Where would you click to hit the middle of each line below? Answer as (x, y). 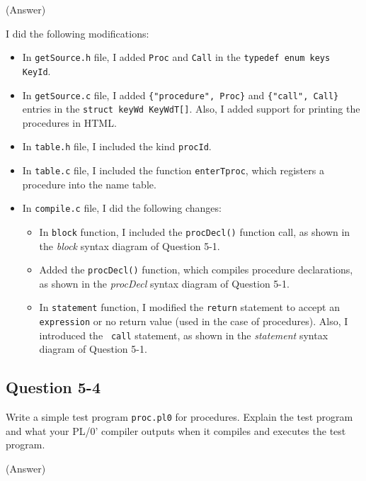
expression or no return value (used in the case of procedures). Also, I (194, 321)
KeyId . (36, 70)
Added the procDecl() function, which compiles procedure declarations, (196, 270)
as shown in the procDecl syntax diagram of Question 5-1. (164, 283)
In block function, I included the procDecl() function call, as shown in (195, 231)
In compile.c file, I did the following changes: (122, 208)
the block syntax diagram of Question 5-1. (130, 245)
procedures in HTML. (69, 122)
